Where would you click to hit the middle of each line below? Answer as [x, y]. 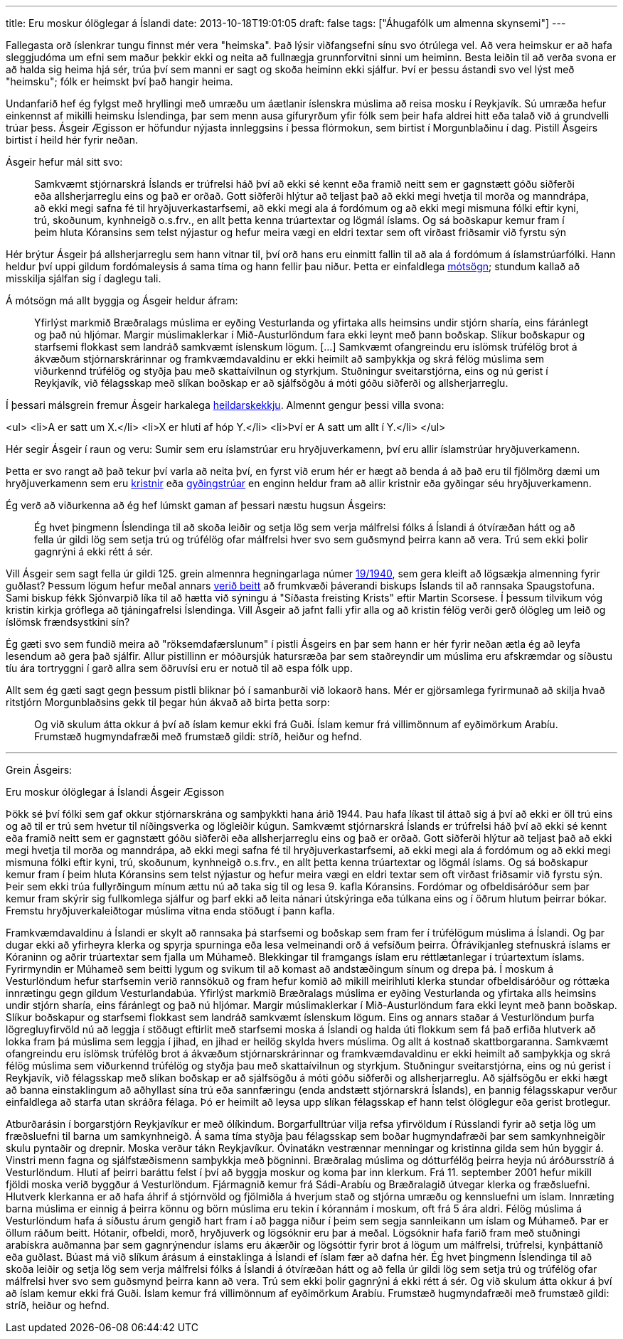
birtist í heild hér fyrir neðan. [72, 140]
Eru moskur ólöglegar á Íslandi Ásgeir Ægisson [115, 792]
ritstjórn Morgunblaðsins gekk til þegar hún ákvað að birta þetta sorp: [168, 702]
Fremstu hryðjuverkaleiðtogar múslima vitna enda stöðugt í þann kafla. [170, 911]
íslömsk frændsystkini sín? [68, 622]
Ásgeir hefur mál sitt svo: [64, 162]
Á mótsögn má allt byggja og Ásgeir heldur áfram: [122, 300]
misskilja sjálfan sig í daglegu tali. [84, 278]
